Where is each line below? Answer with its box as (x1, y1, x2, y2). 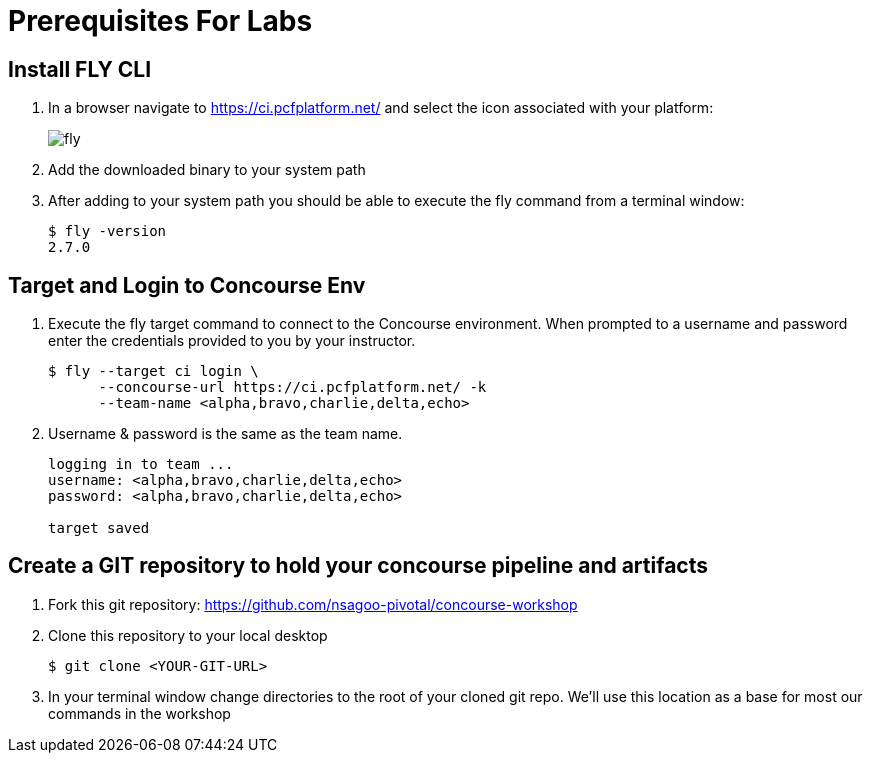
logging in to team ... (48, 456, 234, 473)
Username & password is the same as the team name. (48, 425, 403, 443)
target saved (48, 520, 150, 537)
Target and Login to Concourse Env (8, 272, 366, 298)
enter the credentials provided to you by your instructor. (48, 332, 416, 350)
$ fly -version (48, 223, 167, 240)
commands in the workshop (48, 704, 231, 722)
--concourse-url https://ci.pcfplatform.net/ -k (98, 379, 487, 396)
